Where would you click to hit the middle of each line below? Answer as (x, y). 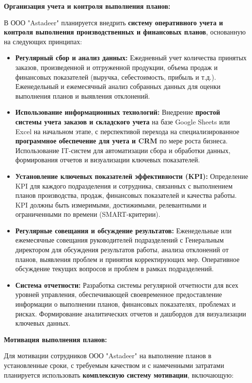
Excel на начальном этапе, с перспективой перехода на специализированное (127, 131)
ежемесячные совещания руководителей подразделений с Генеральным (119, 240)
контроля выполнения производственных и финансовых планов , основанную (125, 32)
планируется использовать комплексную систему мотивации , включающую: (119, 374)
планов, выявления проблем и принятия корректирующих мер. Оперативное (127, 259)
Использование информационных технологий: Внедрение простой (118, 112)
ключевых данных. (43, 323)
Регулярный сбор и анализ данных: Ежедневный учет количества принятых (131, 58)
